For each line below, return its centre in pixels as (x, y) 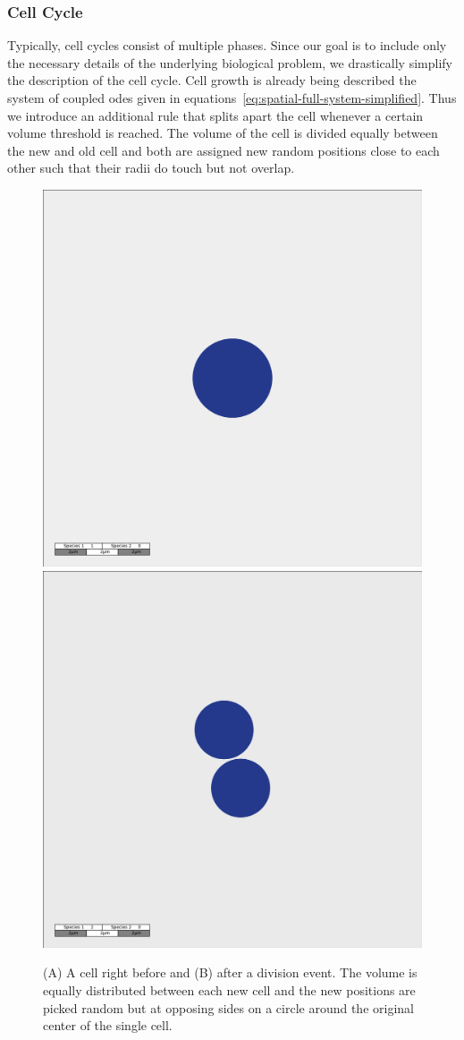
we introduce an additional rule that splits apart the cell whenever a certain (215, 115)
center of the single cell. (108, 1025)
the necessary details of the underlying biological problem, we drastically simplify (230, 62)
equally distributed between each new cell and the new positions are (229, 989)
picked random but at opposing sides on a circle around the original (228, 1007)
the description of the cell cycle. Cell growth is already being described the (212, 80)
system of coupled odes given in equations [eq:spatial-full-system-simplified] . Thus (232, 98)
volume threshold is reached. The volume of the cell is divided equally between (223, 133)
